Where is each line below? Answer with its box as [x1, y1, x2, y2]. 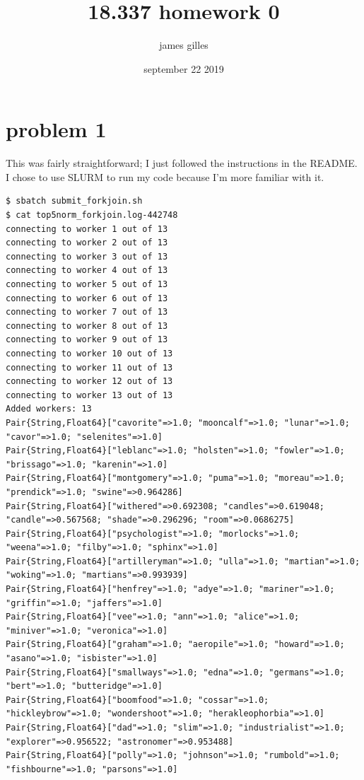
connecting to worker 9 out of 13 [6, 334, 168, 345]
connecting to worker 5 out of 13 [6, 279, 168, 289]
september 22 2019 [143, 61, 224, 76]
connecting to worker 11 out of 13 [6, 362, 173, 373]
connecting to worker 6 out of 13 [6, 293, 168, 303]
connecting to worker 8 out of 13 [6, 320, 168, 331]
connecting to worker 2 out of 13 [6, 238, 168, 248]
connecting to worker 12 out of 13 [6, 376, 173, 387]
